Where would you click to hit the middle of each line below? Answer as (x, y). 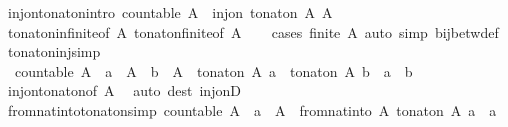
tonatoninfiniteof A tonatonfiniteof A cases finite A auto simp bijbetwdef (253, 31)
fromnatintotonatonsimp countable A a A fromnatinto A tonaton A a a (252, 109)
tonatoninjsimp (54, 51)
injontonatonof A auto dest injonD (124, 90)
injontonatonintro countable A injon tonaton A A (170, 12)
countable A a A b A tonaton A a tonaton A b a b (213, 70)
